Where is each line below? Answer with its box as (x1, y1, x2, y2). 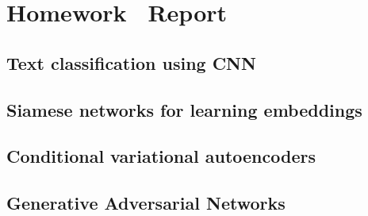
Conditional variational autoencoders (6, 144, 316, 168)
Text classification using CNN (6, 50, 256, 75)
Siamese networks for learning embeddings (6, 97, 362, 121)
